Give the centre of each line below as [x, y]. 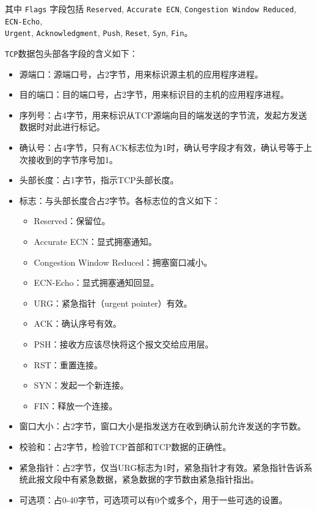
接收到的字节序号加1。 [73, 159]
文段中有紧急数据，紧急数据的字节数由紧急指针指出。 [152, 479]
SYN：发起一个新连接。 [81, 385]
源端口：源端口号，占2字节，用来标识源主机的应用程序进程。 [141, 74]
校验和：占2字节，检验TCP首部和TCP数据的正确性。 [125, 446]
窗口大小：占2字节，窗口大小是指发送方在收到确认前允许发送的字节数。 [162, 426]
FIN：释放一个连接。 [76, 405]
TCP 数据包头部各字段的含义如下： [71, 53]
